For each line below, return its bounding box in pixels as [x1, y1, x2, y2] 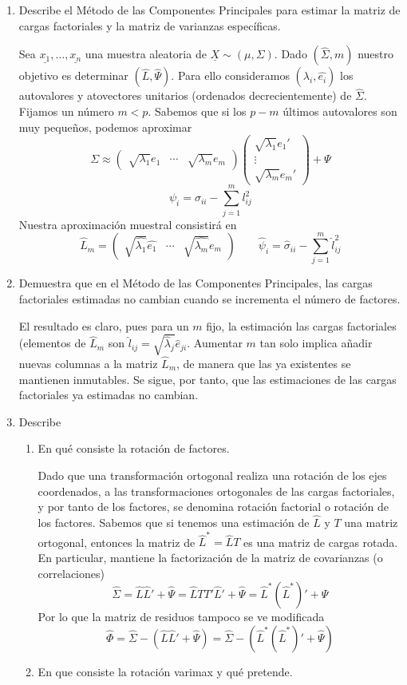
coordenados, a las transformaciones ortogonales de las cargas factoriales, [38, 482, 395, 499]
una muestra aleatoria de [85, 46, 207, 62]
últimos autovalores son [283, 103, 397, 119]
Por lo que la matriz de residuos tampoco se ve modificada [38, 608, 325, 625]
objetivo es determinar [18, 67, 128, 84]
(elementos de [18, 335, 86, 351]
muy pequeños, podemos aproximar [18, 118, 192, 135]
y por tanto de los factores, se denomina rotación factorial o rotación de [38, 498, 389, 515]
